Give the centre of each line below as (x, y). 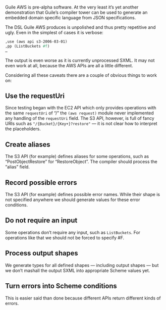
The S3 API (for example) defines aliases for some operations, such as (77, 156)
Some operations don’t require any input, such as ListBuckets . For (73, 232)
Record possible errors (41, 182)
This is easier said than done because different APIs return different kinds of (83, 298)
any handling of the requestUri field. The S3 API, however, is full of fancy (80, 118)
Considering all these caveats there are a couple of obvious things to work (81, 75)
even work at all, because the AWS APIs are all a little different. (69, 65)
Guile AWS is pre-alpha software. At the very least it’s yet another (72, 7)
